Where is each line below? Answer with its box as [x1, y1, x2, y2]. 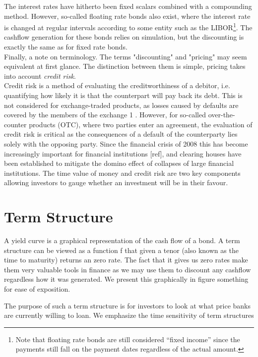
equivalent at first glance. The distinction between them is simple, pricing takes [4, 61, 246, 71]
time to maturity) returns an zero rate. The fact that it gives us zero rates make [4, 255, 248, 265]
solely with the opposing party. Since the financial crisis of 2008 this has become [4, 138, 248, 149]
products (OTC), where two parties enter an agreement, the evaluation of [29, 119, 253, 129]
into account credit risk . [4, 70, 76, 81]
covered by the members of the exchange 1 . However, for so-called [4, 109, 206, 120]
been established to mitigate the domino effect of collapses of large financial [4, 158, 234, 168]
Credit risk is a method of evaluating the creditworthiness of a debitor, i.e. [4, 80, 230, 91]
